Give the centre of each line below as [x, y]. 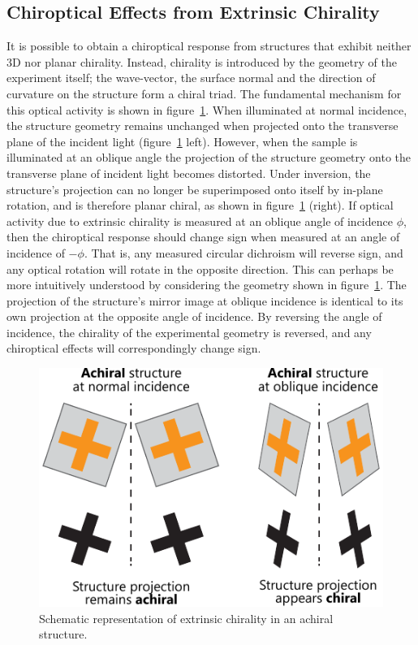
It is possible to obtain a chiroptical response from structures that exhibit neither [209, 46]
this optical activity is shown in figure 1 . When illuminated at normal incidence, [207, 109]
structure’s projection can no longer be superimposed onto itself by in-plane [195, 189]
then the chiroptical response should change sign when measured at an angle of [203, 237]
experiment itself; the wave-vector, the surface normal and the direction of [191, 78]
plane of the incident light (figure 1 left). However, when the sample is [182, 141]
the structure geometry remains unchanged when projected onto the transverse [203, 126]
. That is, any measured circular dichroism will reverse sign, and [243, 252]
